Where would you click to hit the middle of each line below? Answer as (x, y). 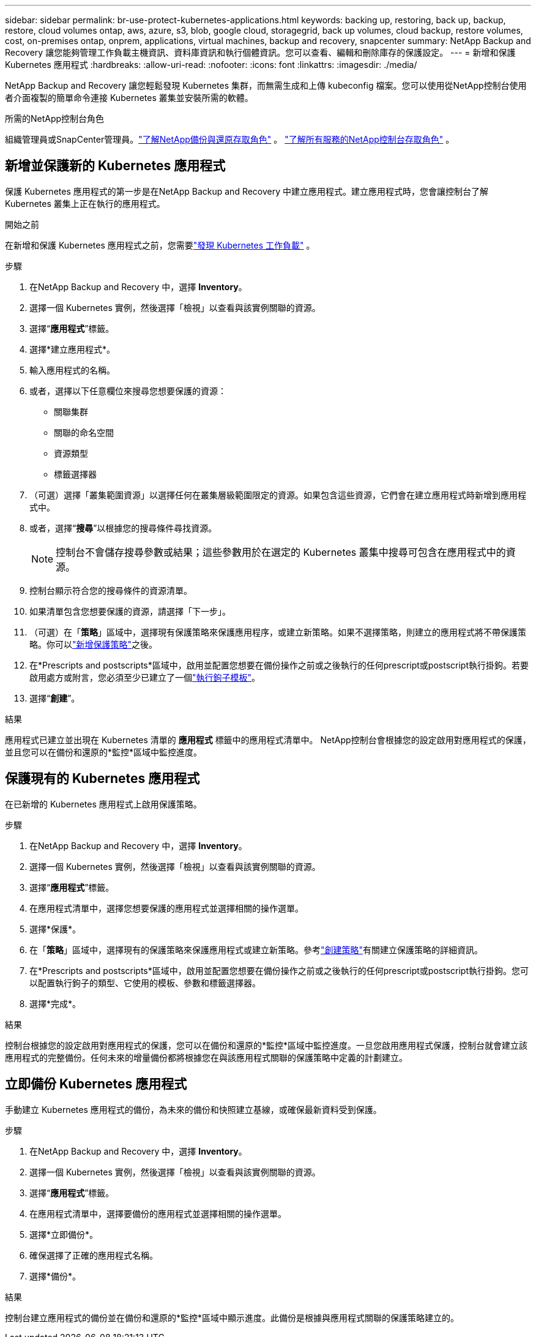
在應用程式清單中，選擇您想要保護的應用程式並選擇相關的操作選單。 (166, 908)
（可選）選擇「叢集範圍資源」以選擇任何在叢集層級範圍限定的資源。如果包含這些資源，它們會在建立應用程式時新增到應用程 (278, 495)
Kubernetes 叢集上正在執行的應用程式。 (85, 203)
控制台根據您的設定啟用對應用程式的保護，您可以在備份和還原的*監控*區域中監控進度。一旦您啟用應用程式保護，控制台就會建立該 (266, 1045)
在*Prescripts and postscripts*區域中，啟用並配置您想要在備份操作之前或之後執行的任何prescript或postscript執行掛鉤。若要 (279, 665)
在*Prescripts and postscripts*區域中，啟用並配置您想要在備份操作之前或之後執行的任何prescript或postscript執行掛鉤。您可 (279, 970)
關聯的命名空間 (84, 432)
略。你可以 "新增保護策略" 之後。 (94, 644)
